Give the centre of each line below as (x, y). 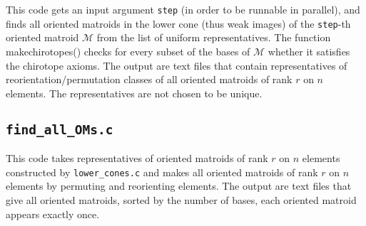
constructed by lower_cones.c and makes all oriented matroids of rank (162, 172)
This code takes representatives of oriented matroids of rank (137, 158)
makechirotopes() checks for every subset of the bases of (128, 51)
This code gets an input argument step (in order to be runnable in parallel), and (183, 9)
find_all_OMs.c (60, 129)
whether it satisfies (309, 51)
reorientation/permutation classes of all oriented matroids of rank (149, 79)
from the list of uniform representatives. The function (214, 37)
